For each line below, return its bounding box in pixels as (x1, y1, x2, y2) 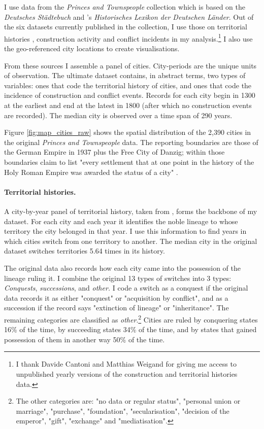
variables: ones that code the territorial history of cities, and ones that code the (4, 80, 252, 90)
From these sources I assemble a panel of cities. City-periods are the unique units (4, 60, 257, 70)
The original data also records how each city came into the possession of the (4, 262, 241, 273)
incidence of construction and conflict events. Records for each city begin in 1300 (4, 90, 255, 100)
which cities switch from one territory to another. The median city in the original (4, 235, 257, 246)
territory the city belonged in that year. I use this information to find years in (4, 226, 247, 236)
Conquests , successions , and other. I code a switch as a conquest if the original (4, 282, 248, 293)
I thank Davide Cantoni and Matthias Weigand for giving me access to (16, 359, 237, 369)
